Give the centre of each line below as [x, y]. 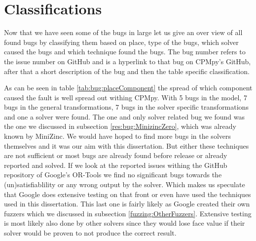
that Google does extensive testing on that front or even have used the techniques [128, 194]
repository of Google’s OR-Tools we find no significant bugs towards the [113, 175]
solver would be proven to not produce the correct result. [90, 233]
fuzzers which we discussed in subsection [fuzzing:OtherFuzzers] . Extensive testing [128, 213]
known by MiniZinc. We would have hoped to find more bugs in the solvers [117, 136]
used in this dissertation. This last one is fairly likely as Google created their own [127, 204]
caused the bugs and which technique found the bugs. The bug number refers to [125, 52]
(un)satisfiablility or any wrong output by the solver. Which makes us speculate [125, 184]
